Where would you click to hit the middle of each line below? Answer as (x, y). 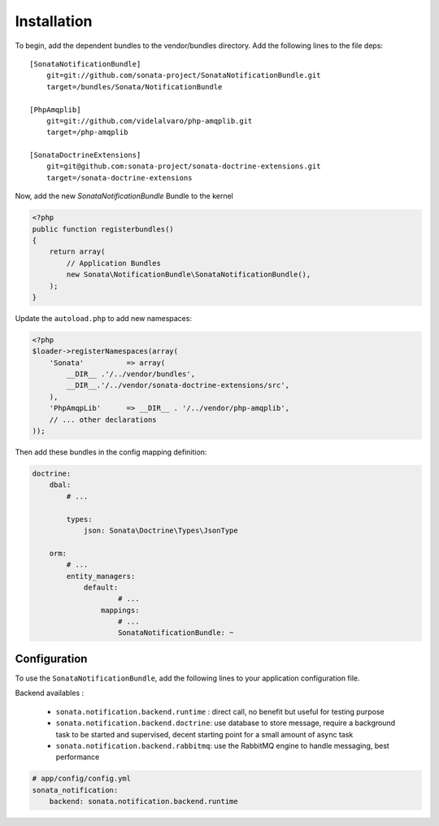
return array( (77, 252)
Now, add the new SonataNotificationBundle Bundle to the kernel (124, 196)
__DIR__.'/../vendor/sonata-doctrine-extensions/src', (178, 385)
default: (101, 587)
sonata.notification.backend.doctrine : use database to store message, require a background (226, 723)
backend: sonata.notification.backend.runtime (144, 802)
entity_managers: (101, 576)
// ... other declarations (103, 420)
